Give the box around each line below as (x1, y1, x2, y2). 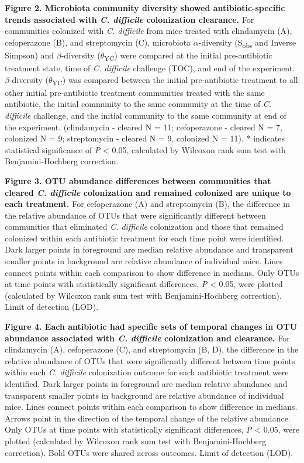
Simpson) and (5, 49, 54, 61)
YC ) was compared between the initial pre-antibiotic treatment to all (52, 73, 298, 87)
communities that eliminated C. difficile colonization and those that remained (5, 220, 284, 233)
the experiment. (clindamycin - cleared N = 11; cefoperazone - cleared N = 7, (5, 120, 282, 133)
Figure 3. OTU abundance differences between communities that (5, 174, 271, 186)
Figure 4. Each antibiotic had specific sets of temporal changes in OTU (5, 320, 298, 333)
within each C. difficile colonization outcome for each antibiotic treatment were (5, 366, 289, 378)
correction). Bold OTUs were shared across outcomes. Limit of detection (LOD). (5, 446, 293, 458)
